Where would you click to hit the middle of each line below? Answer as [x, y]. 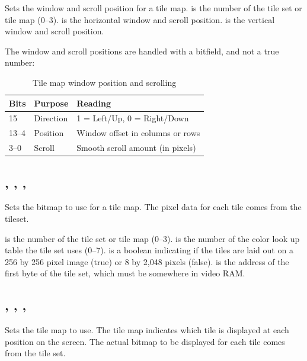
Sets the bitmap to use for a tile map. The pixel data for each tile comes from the [153, 207]
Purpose [51, 103]
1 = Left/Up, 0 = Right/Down [133, 118]
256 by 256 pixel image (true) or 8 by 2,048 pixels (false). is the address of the [147, 261]
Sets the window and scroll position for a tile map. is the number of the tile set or [153, 8]
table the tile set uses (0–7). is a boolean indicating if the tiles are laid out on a [149, 250]
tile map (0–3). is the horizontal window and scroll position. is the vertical [140, 19]
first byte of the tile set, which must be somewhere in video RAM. [125, 273]
